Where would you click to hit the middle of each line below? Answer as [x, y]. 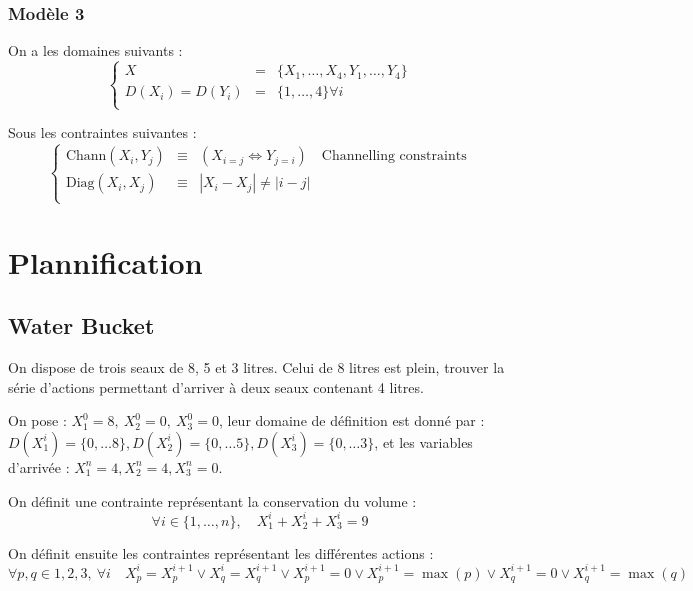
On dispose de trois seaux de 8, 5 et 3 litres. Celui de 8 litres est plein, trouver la [256, 367]
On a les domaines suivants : [95, 50]
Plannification [105, 261]
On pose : [37, 420]
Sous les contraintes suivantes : [102, 132]
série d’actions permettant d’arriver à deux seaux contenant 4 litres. [216, 386]
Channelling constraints [394, 156]
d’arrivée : [39, 466]
